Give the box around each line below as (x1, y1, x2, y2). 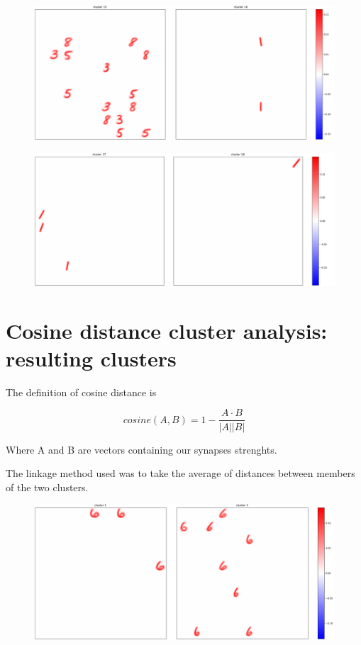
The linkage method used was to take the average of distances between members (6, 466, 355, 481)
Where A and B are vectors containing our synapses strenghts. (6, 442, 277, 456)
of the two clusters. (6, 479, 89, 494)
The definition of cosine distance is (6, 384, 157, 399)
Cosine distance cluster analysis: (6, 315, 328, 344)
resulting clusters (6, 343, 177, 372)
